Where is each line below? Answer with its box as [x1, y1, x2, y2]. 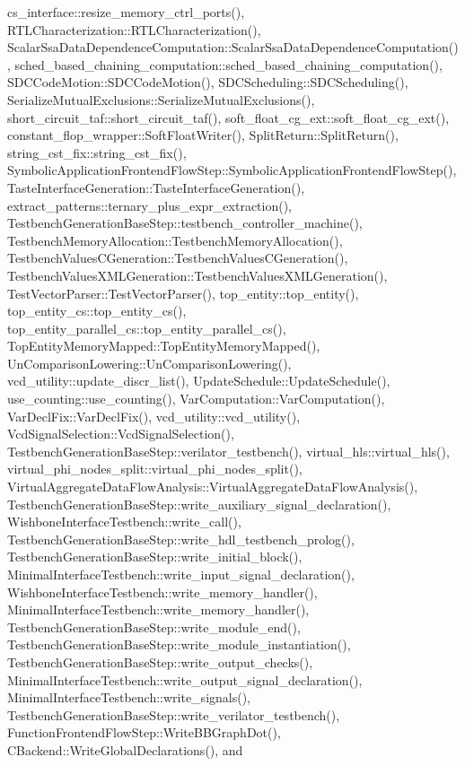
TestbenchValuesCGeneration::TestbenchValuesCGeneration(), [7, 248, 348, 267]
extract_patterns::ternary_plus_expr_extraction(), [7, 196, 293, 214]
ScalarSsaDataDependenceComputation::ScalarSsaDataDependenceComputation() [7, 38, 459, 57]
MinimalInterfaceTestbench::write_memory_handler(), [7, 600, 310, 619]
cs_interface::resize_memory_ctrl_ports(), [7, 3, 245, 21]
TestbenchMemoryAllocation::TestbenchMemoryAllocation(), [7, 231, 343, 249]
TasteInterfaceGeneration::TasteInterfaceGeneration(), [7, 178, 305, 196]
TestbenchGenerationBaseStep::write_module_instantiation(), [7, 635, 351, 654]
